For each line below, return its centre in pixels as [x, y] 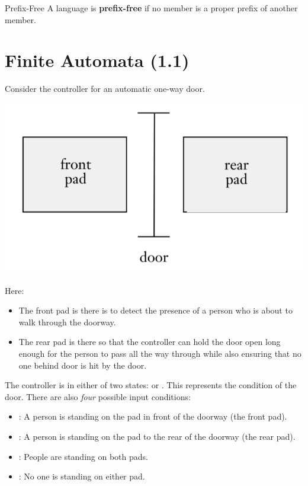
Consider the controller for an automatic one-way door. [105, 89]
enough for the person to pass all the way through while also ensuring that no [160, 354]
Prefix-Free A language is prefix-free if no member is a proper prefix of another [151, 8]
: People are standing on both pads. [83, 456]
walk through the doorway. [67, 322]
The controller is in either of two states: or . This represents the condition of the [151, 385]
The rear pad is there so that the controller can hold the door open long [150, 342]
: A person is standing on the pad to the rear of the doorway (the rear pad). [157, 437]
